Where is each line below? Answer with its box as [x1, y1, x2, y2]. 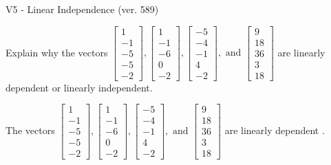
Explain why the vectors [6, 45, 108, 59]
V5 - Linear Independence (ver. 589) [6, 2, 159, 16]
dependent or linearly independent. [6, 80, 153, 94]
